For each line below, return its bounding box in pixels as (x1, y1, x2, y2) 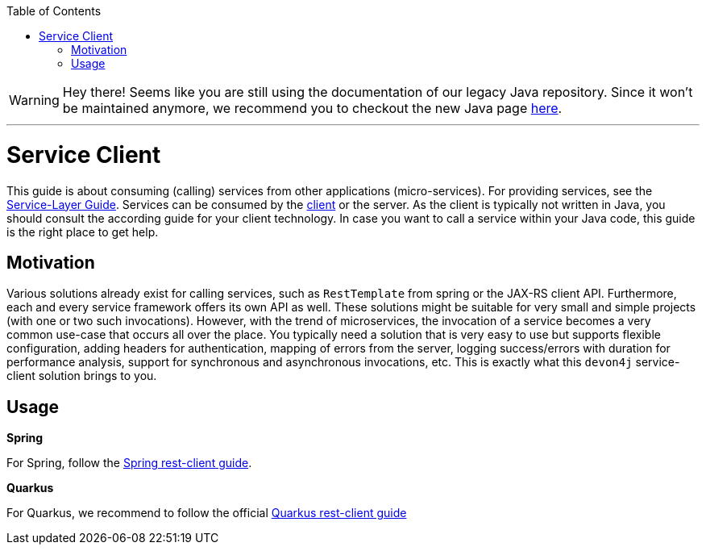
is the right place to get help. (6, 224, 159, 239)
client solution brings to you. (6, 369, 157, 383)
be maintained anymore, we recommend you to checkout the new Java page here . (62, 100, 563, 116)
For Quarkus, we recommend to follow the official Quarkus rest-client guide (6, 506, 407, 520)
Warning (9, 92, 60, 108)
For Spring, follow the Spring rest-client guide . (6, 456, 252, 470)
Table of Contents (6, 4, 102, 18)
